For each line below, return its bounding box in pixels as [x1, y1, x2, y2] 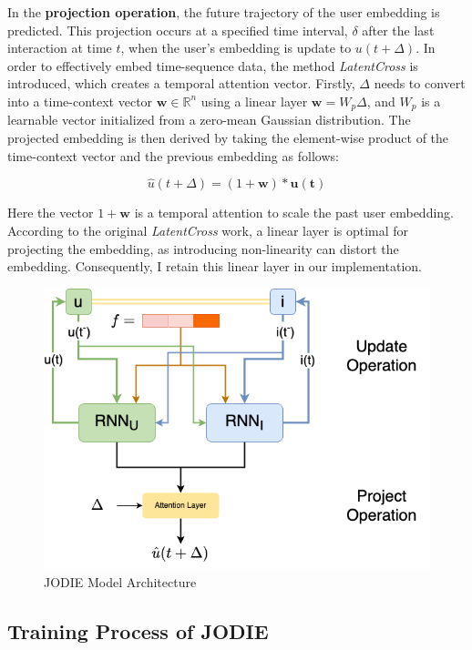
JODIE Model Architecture [44, 572, 197, 591]
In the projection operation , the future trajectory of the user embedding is [7, 3, 440, 21]
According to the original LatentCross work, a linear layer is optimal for [7, 221, 409, 240]
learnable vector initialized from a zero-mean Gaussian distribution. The [7, 110, 411, 129]
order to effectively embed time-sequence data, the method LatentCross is [7, 56, 418, 75]
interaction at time [7, 38, 112, 57]
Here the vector [7, 203, 94, 222]
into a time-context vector [7, 91, 153, 110]
